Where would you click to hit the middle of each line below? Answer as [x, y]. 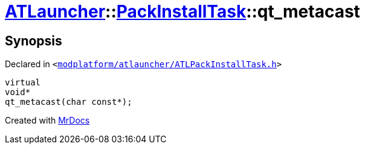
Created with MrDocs [47, 121]
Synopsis [34, 41]
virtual [23, 83]
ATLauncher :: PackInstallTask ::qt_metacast [182, 12]
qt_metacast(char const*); [69, 102]
